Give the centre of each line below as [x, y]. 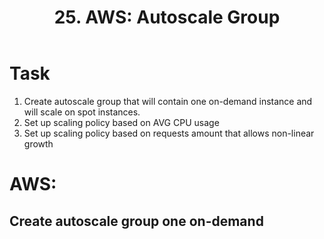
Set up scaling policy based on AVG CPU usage [121, 122]
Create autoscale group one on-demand [136, 221]
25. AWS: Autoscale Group [167, 17]
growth [38, 143]
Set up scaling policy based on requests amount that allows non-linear [169, 133]
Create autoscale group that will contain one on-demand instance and [168, 101]
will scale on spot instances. [82, 112]
